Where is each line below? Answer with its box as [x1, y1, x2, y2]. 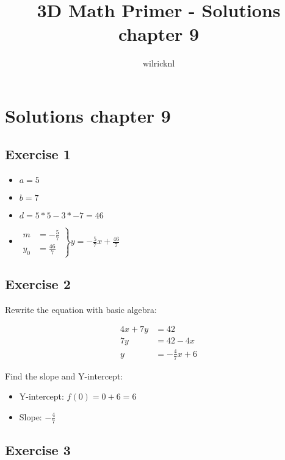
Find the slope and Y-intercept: [5, 369, 123, 382]
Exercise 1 [5, 145, 71, 164]
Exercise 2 [5, 274, 71, 293]
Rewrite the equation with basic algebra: [5, 303, 157, 315]
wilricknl [142, 57, 175, 70]
